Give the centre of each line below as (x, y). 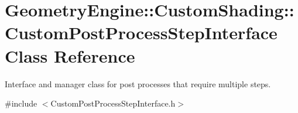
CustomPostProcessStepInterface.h (113, 103)
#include (21, 103)
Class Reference (70, 55)
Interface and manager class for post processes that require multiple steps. (138, 83)
